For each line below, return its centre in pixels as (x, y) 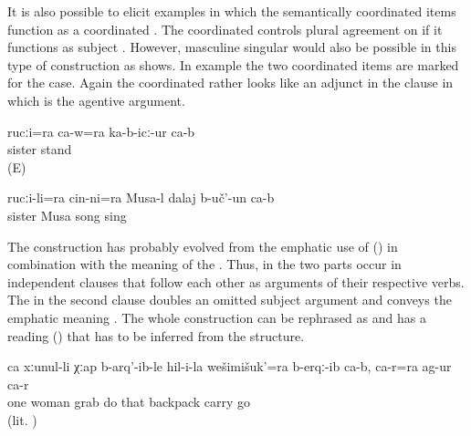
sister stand (40, 149)
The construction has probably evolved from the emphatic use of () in (203, 246)
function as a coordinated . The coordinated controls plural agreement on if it (225, 29)
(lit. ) (22, 419)
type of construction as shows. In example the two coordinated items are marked (233, 64)
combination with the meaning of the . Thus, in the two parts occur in (204, 264)
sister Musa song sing (67, 215)
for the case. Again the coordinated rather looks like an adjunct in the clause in (230, 83)
